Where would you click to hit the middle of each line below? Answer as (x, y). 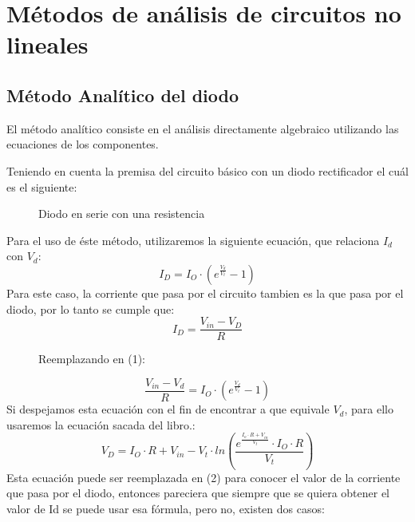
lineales (47, 44)
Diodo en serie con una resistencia (122, 214)
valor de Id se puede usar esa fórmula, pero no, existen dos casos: (166, 509)
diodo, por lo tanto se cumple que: (91, 308)
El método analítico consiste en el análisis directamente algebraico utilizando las (203, 128)
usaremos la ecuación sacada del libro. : (101, 424)
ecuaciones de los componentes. (83, 144)
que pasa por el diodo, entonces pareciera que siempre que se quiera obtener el (198, 493)
